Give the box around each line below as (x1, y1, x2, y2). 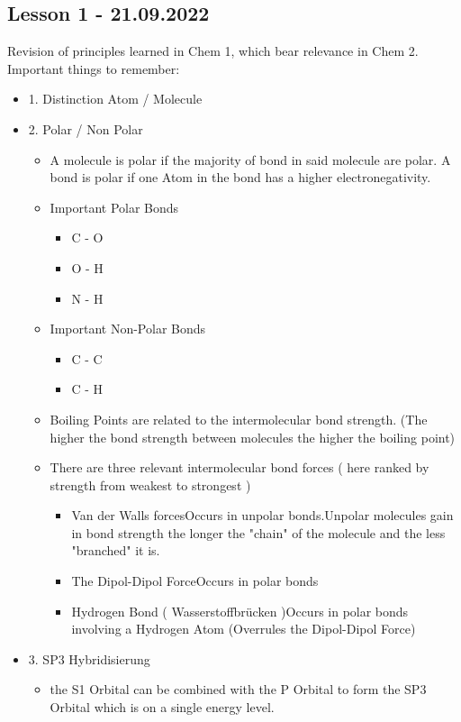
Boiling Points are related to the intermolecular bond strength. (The (50, 409, 428, 428)
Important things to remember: (7, 59, 180, 78)
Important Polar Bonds (50, 197, 179, 216)
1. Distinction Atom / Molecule (28, 89, 203, 108)
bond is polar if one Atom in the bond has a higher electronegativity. (50, 168, 431, 187)
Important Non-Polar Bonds (50, 319, 206, 338)
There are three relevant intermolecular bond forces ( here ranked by (50, 458, 429, 477)
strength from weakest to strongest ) (50, 475, 251, 494)
